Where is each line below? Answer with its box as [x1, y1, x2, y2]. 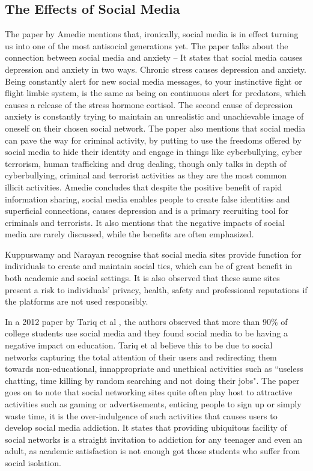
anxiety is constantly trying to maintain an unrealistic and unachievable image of [5, 110, 304, 123]
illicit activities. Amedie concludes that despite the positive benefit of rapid [5, 180, 282, 193]
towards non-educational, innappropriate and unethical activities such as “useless [5, 362, 303, 375]
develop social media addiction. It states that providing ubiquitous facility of [5, 421, 287, 434]
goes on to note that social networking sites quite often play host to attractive [5, 386, 293, 398]
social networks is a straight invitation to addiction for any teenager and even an [5, 433, 303, 445]
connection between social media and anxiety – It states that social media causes [5, 51, 303, 64]
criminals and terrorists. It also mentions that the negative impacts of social [5, 216, 285, 228]
